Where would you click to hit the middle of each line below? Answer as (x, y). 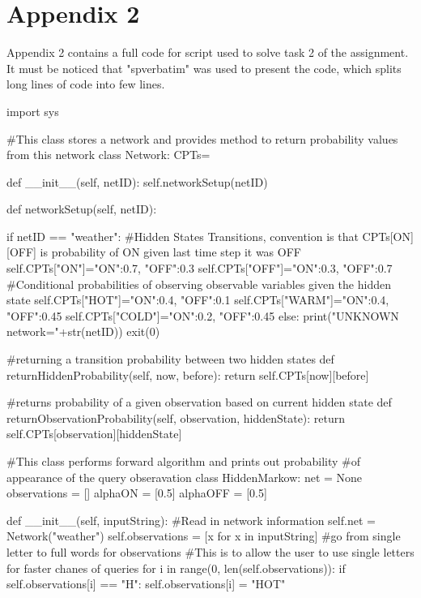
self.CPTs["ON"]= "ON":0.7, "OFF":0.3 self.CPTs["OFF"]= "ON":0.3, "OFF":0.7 (200, 268)
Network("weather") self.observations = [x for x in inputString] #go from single (204, 536)
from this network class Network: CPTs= (108, 155)
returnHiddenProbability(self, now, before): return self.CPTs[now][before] (188, 374)
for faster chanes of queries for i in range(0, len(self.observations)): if (176, 568)
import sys (33, 111)
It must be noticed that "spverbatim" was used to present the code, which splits (204, 68)
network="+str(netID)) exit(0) (83, 331)
